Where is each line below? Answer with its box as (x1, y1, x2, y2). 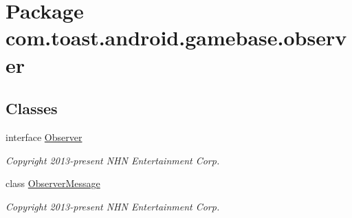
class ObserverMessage (5, 176, 100, 190)
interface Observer (5, 129, 82, 144)
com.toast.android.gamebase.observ (5, 23, 347, 52)
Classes (5, 98, 58, 119)
